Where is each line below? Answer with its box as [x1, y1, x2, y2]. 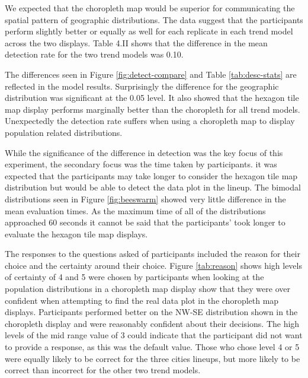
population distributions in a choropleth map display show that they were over [5, 282, 290, 295]
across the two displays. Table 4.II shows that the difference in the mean [5, 36, 268, 49]
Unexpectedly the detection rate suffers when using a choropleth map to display [5, 115, 295, 127]
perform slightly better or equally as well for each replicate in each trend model [5, 25, 293, 37]
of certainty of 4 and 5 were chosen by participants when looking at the [5, 271, 264, 283]
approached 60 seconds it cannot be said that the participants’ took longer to [5, 216, 285, 228]
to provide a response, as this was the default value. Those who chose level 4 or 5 [5, 341, 300, 353]
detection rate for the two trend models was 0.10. [5, 48, 184, 61]
